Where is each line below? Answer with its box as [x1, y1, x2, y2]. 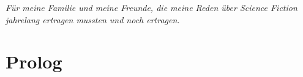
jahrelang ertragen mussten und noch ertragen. [6, 13, 180, 26]
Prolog [6, 49, 62, 74]
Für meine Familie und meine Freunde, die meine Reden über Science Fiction [6, 1, 297, 13]
